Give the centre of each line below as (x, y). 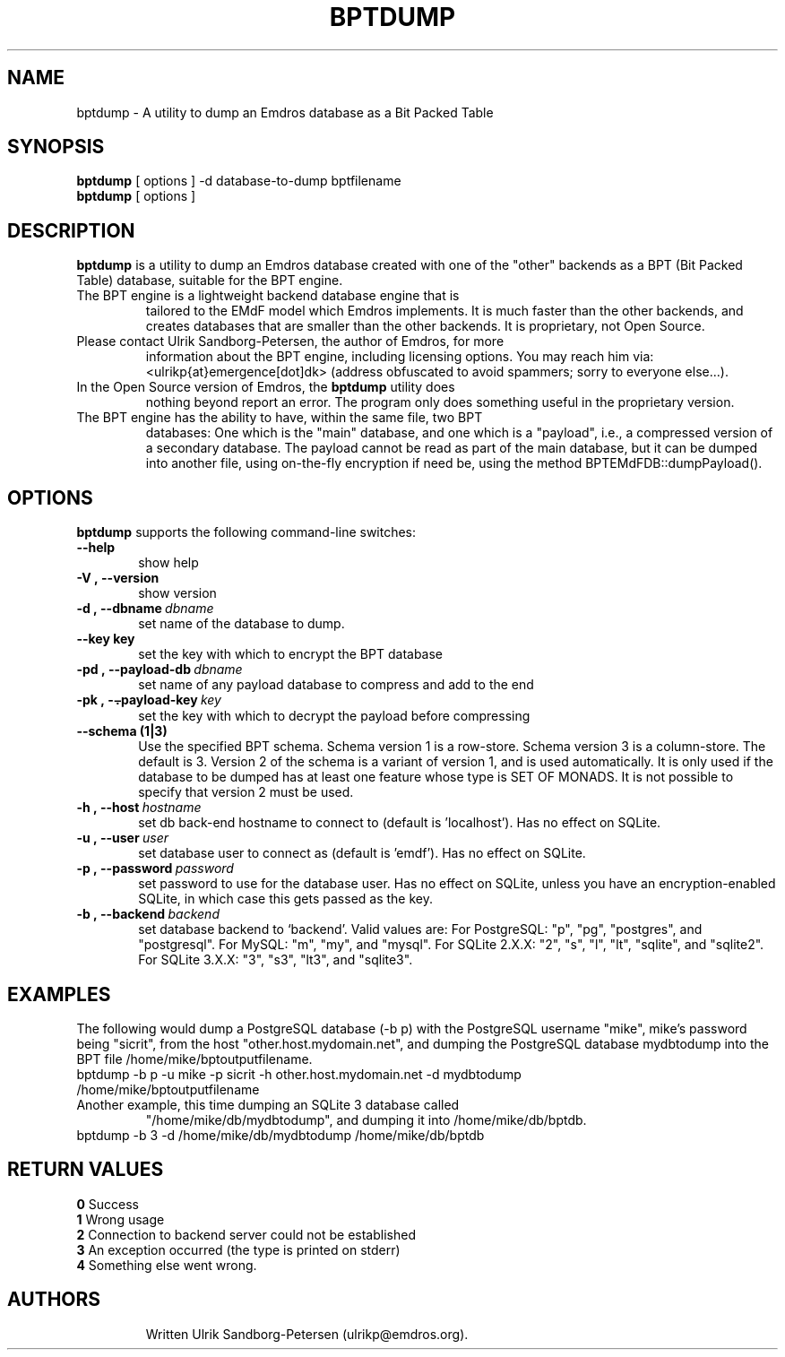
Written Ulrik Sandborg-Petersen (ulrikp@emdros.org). (307, 1334)
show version (177, 593)
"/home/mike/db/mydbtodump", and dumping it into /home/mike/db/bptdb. (366, 1119)
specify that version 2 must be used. (246, 792)
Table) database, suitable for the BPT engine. (210, 281)
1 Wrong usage (121, 1219)
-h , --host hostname (139, 808)
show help (168, 563)
